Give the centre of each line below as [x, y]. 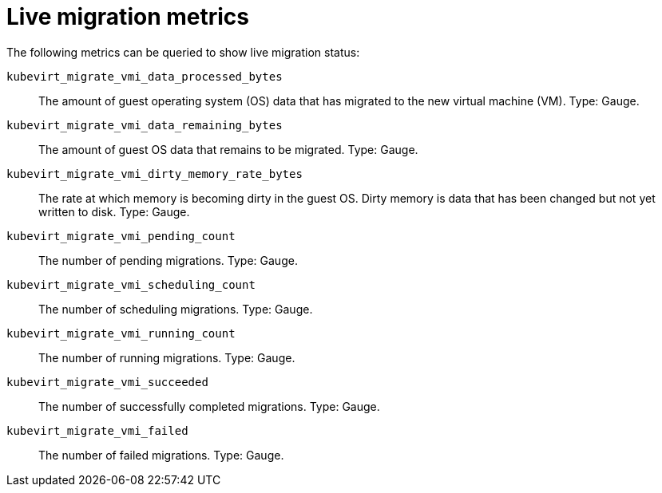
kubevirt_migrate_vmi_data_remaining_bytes [145, 125]
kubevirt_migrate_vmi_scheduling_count [131, 284]
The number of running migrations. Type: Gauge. [167, 357]
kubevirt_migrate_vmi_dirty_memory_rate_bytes [155, 174]
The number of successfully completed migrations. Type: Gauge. [209, 406]
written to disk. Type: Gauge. [114, 211]
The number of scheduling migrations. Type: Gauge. [176, 309]
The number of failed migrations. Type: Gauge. [161, 455]
